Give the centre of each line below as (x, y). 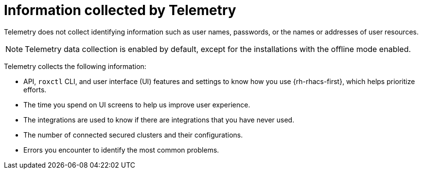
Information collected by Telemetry (120, 10)
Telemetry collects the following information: (75, 66)
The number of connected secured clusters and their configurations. (133, 135)
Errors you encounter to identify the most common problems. (121, 150)
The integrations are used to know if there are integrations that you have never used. (159, 120)
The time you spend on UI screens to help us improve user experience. (137, 104)
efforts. (35, 89)
